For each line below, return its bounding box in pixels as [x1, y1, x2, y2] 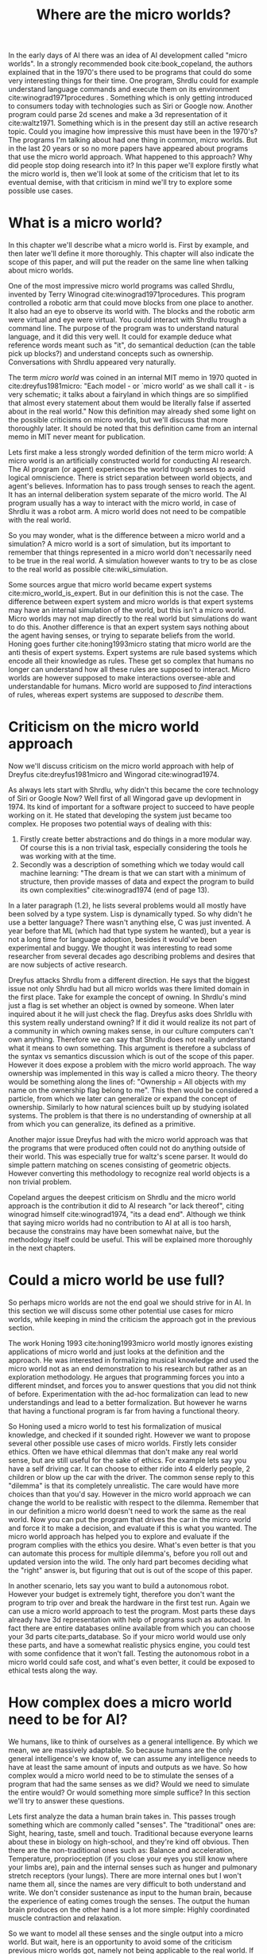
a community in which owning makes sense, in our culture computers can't [8, 1026, 254, 1036]
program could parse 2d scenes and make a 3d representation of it [8, 110, 228, 120]
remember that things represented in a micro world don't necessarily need [8, 547, 252, 557]
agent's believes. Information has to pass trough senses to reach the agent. [8, 481, 256, 491]
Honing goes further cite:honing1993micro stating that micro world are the [8, 639, 252, 649]
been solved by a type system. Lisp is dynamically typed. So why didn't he [8, 909, 253, 919]
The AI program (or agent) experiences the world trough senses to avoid [8, 465, 246, 474]
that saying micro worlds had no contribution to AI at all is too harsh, [8, 1218, 232, 1228]
